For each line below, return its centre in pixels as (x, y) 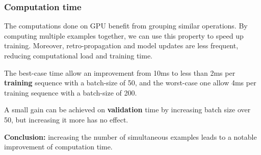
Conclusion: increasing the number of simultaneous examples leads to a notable (130, 136)
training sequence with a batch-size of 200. (71, 92)
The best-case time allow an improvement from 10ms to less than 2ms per (120, 72)
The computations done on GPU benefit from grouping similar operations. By (126, 26)
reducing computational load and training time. (79, 55)
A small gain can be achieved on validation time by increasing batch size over (127, 110)
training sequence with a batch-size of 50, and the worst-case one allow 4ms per (130, 83)
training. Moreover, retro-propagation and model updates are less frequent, (121, 45)
